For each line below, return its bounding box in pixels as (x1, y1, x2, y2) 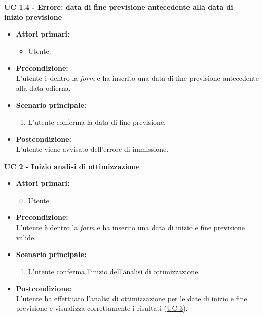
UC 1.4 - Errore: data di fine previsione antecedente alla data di (4, 2, 233, 12)
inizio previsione (4, 11, 62, 22)
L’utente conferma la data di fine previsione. (28, 116, 166, 127)
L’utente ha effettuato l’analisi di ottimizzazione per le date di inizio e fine (16, 293, 247, 303)
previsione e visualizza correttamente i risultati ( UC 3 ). (16, 303, 188, 313)
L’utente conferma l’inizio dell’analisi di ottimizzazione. (28, 266, 200, 276)
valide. (16, 232, 36, 242)
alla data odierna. (16, 82, 71, 93)
